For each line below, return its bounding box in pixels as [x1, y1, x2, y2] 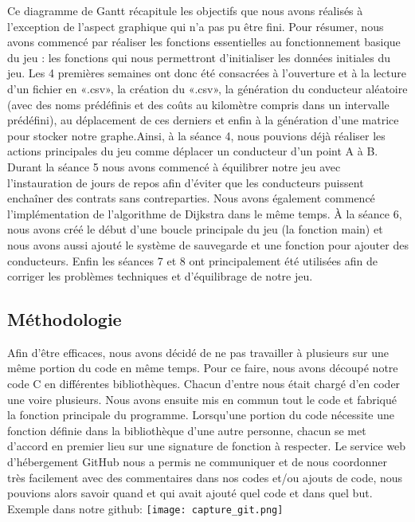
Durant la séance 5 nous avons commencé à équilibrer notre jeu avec [7, 158, 341, 175]
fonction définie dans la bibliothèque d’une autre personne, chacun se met [7, 422, 366, 438]
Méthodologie [7, 307, 122, 332]
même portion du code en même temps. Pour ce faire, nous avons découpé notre [7, 359, 398, 376]
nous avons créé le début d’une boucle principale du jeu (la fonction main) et [7, 221, 383, 237]
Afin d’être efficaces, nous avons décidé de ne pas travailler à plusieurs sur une [7, 343, 390, 360]
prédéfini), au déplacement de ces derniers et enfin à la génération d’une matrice [7, 112, 399, 128]
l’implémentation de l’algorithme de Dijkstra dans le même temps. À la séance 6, [7, 205, 402, 222]
